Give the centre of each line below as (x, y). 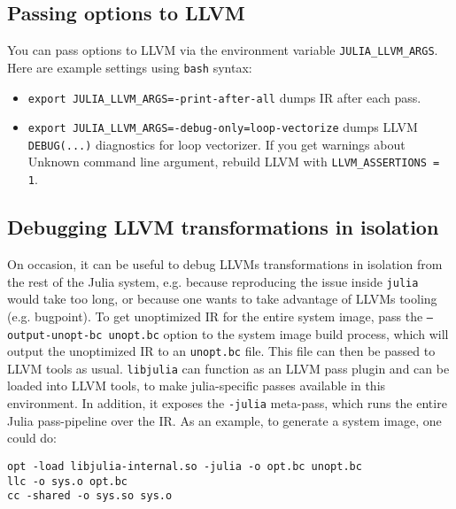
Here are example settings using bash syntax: (130, 67)
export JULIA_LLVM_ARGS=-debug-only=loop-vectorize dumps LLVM (223, 127)
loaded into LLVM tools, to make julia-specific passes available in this (197, 386)
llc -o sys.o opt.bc (68, 481)
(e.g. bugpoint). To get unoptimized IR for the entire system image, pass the (215, 316)
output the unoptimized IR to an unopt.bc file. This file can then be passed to (221, 351)
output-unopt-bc (55, 335)
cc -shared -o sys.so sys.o (90, 496)
